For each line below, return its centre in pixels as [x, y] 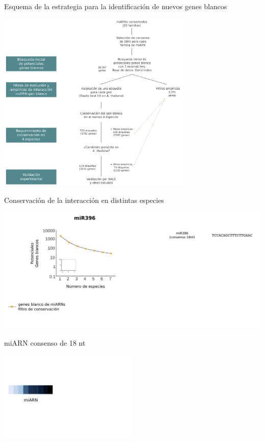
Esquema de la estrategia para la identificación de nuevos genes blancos [116, 6]
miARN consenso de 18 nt [45, 342]
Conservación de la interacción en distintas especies [84, 200]
